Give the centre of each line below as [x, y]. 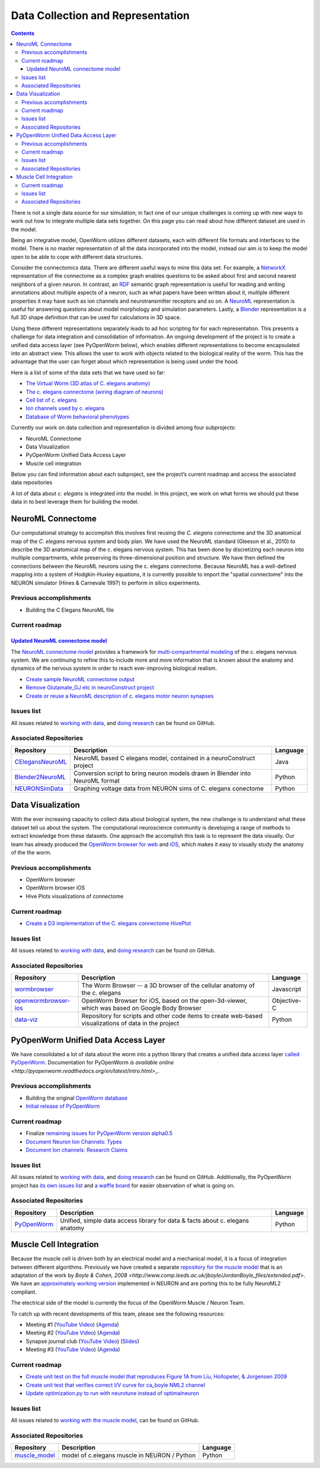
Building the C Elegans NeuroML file [70, 610]
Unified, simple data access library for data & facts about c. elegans [155, 1221]
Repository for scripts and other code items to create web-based [172, 1016]
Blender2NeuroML [40, 777]
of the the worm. [31, 852]
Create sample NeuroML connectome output [80, 679]
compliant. [24, 1292]
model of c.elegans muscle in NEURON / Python [129, 1456]
